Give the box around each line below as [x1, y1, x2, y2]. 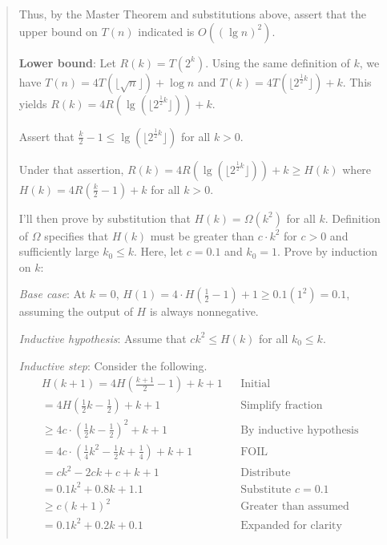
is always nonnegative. [149, 303, 259, 320]
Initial [240, 378, 271, 390]
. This [342, 73, 372, 90]
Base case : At [18, 285, 87, 302]
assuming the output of [18, 303, 133, 320]
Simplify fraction [240, 400, 323, 412]
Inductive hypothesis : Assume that [18, 329, 187, 346]
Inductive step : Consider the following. [18, 357, 208, 373]
